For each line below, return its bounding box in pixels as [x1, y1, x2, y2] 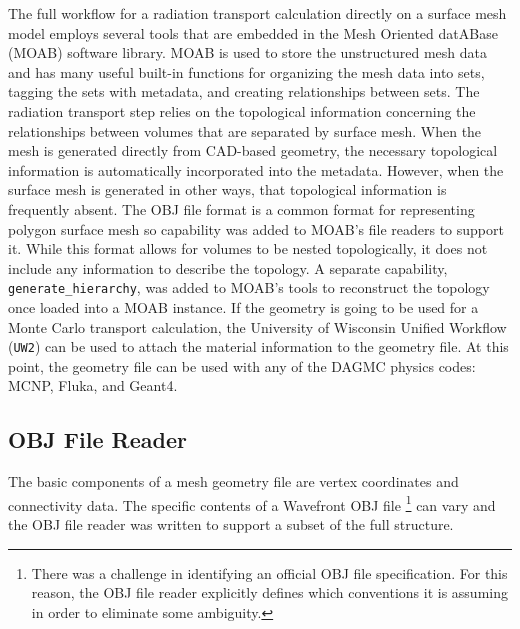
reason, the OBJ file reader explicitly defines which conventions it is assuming [31, 582, 508, 603]
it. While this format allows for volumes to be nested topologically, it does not [8, 238, 488, 259]
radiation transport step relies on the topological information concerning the [8, 100, 476, 121]
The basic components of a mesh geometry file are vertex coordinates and [8, 471, 459, 492]
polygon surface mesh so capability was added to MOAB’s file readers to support [8, 218, 504, 239]
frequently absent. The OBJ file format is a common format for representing [8, 198, 475, 219]
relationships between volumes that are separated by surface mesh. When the [8, 120, 482, 141]
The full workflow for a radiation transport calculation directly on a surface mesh [8, 3, 507, 23]
